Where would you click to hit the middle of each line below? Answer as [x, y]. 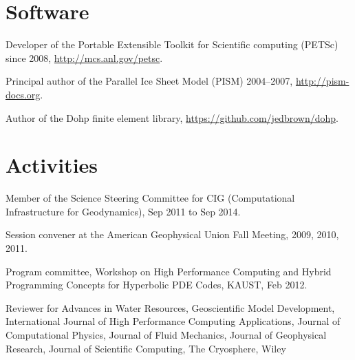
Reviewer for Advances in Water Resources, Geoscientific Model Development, [170, 307]
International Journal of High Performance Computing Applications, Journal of [173, 321]
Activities [52, 165]
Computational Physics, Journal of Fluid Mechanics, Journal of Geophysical [166, 334]
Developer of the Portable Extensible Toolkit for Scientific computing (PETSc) [172, 44]
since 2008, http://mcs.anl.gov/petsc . [84, 57]
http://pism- [322, 81]
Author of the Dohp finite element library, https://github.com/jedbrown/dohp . [172, 117]
